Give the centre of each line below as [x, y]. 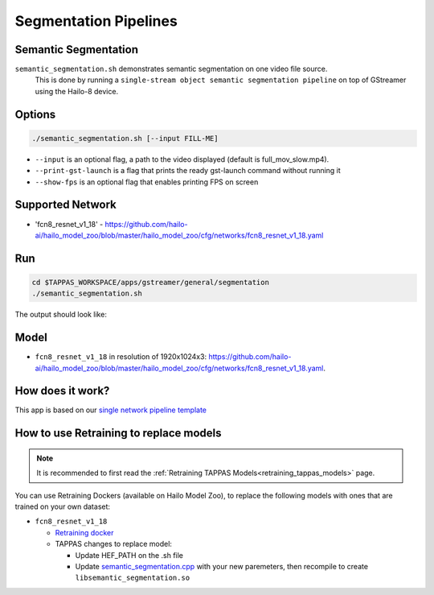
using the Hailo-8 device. [77, 91]
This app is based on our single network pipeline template [111, 410]
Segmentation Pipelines [96, 21]
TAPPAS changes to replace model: [114, 544]
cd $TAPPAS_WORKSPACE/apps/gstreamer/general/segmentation [150, 282]
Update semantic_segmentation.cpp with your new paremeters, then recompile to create [222, 567]
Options [35, 114]
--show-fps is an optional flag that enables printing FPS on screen [147, 182]
